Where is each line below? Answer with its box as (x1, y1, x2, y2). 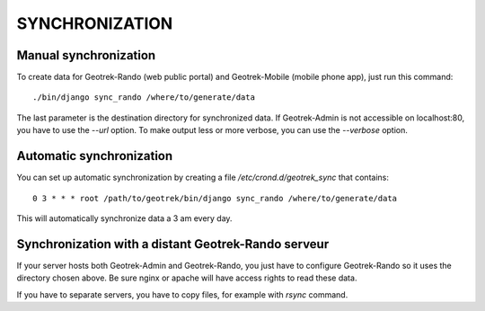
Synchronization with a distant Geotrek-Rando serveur (16, 236, 330, 252)
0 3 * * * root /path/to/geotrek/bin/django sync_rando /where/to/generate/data (32, 193, 398, 203)
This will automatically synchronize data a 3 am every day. (16, 212, 233, 224)
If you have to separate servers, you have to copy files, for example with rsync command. (16, 289, 348, 300)
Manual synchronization (16, 48, 156, 63)
